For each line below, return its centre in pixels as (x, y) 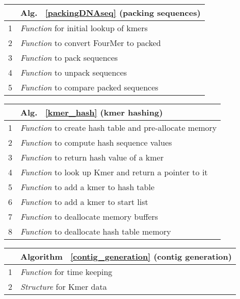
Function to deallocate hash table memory (96, 231)
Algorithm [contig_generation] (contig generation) (126, 256)
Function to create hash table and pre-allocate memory (119, 128)
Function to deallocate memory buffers (89, 216)
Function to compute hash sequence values (96, 142)
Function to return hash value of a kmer (92, 157)
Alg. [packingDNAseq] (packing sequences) (111, 13)
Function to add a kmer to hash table (88, 187)
